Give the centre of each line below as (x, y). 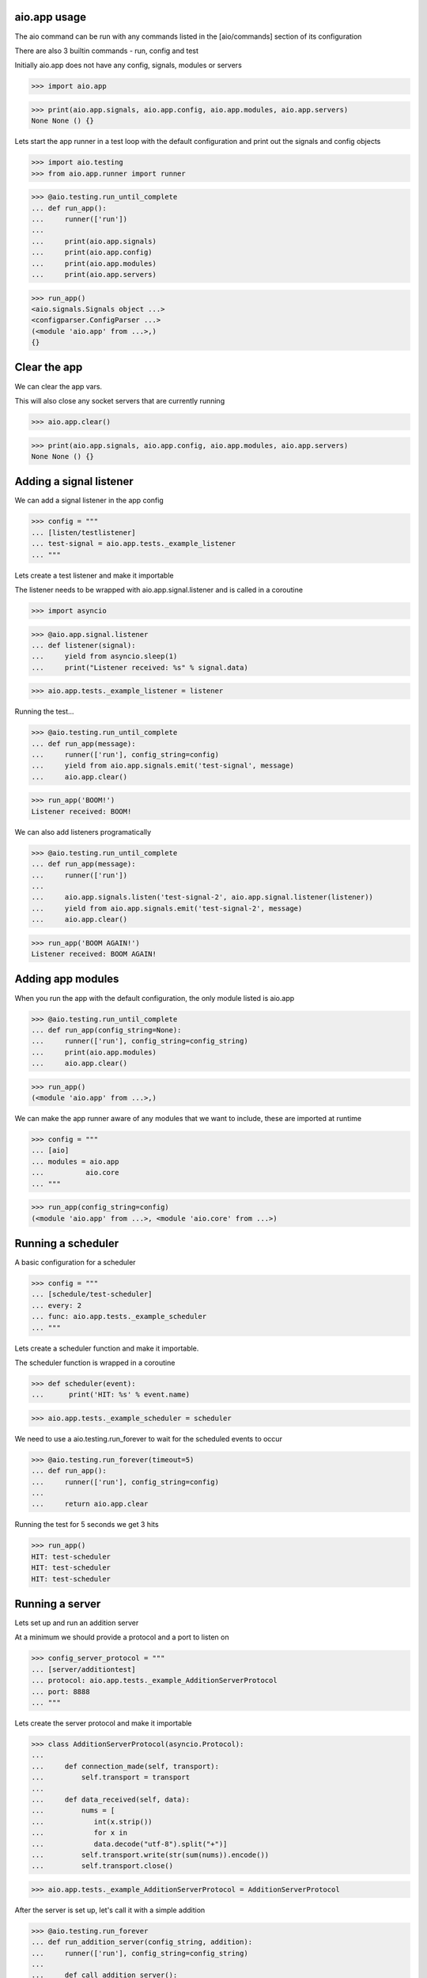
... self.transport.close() (102, 1866)
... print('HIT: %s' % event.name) (110, 1395)
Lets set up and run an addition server (77, 1623)
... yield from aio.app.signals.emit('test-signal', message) (162, 766)
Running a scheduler (66, 1243)
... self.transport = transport (110, 1777)
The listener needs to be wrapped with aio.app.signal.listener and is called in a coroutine (159, 589)
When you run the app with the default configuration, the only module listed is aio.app (155, 998)
